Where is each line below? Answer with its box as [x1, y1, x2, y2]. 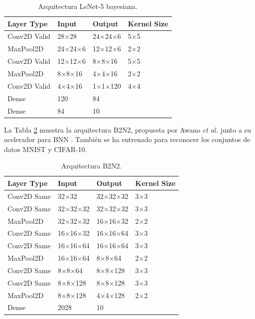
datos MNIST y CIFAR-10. [4, 144, 87, 154]
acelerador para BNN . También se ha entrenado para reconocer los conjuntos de [4, 134, 251, 145]
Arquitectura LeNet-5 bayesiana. [38, 1, 137, 11]
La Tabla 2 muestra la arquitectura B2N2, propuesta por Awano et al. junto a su [4, 124, 251, 135]
